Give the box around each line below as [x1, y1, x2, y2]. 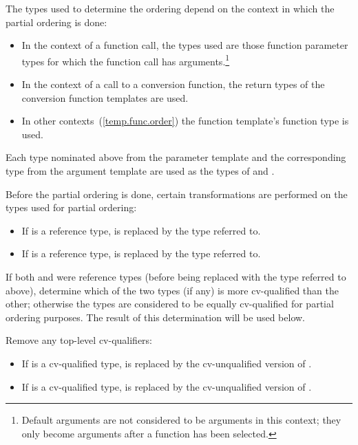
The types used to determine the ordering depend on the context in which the [6, 1, 335, 15]
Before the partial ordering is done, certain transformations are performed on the [6, 186, 348, 201]
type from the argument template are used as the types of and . [6, 164, 275, 177]
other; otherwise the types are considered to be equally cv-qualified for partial [6, 296, 334, 311]
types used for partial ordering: [6, 200, 137, 215]
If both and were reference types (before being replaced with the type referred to [6, 269, 346, 283]
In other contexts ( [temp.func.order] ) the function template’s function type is [21, 113, 349, 128]
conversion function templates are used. [21, 90, 189, 105]
